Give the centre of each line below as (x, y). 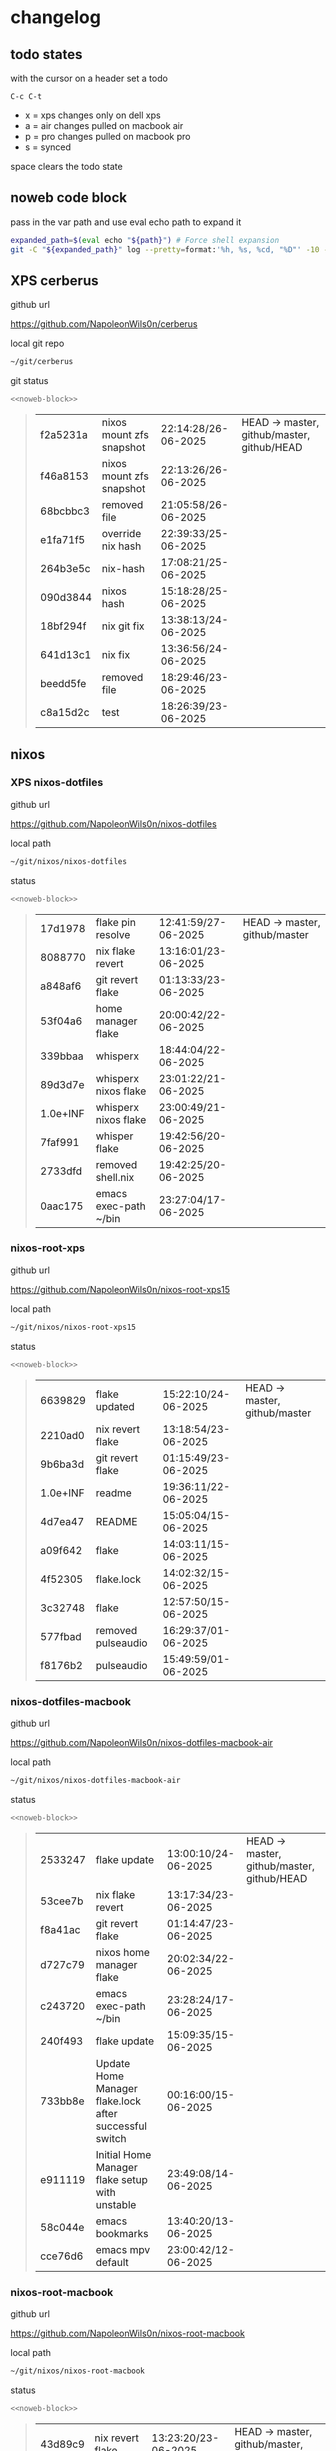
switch (111, 2138)
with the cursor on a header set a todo (89, 78)
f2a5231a (63, 435)
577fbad (60, 1636)
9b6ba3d (62, 1464)
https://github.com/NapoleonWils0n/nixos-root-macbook (127, 2333)
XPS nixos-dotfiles (57, 783)
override (121, 534)
